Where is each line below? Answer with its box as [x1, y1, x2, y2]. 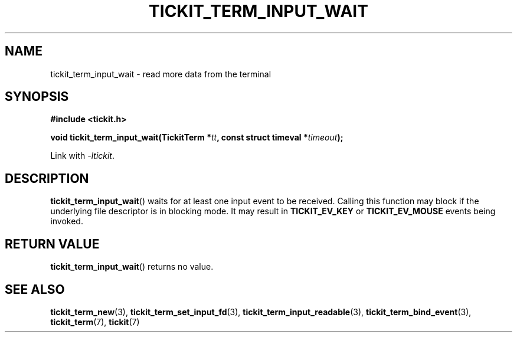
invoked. [50, 216, 83, 227]
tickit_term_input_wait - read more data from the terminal [50, 68, 271, 79]
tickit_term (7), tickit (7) [50, 316, 140, 327]
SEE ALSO [5, 282, 65, 297]
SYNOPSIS [5, 89, 69, 104]
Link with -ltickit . [50, 150, 115, 161]
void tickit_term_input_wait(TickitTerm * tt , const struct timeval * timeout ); [50, 132, 343, 143]
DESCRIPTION [5, 171, 89, 186]
